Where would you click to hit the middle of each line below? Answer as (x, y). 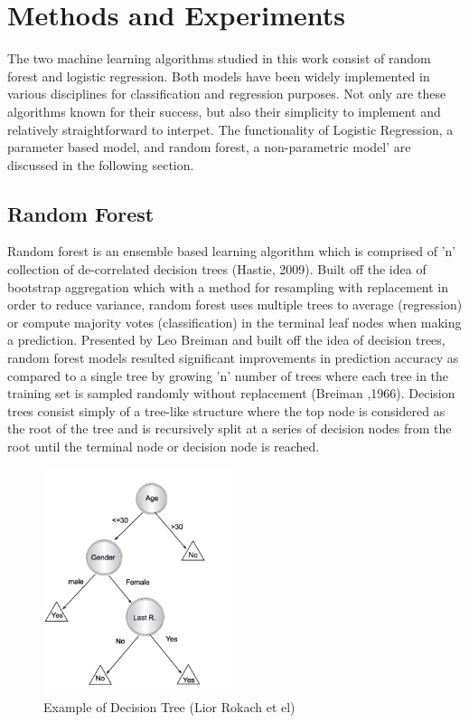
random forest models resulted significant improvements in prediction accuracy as (233, 358)
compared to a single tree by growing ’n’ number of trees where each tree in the (228, 375)
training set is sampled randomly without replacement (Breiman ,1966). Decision (231, 393)
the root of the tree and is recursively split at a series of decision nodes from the (230, 428)
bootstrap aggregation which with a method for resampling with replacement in (228, 286)
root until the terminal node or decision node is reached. (164, 447)
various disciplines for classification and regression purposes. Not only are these (227, 94)
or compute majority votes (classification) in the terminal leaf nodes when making (234, 322)
